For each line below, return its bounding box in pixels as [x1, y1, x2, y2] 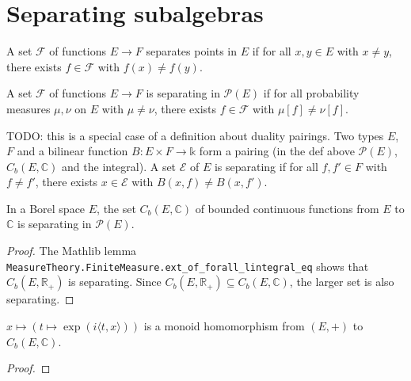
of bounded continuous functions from [195, 200, 379, 216]
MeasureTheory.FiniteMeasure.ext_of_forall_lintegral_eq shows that [6, 257, 369, 274]
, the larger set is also [289, 273, 394, 290]
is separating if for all [214, 158, 318, 174]
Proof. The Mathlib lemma [6, 242, 137, 259]
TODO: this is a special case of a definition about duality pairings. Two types [6, 127, 384, 143]
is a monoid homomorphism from [143, 317, 305, 333]
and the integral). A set [62, 158, 177, 174]
